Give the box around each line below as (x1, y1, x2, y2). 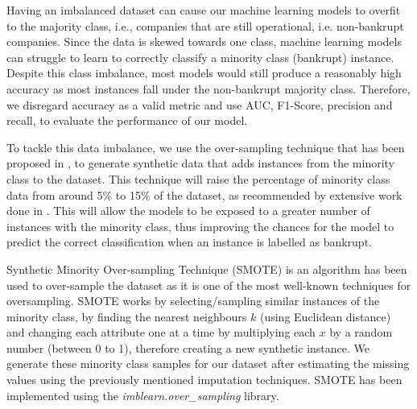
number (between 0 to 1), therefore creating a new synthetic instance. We (6, 339, 370, 356)
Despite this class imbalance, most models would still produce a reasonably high (6, 64, 402, 81)
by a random (329, 324, 393, 341)
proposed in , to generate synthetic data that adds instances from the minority (6, 155, 394, 171)
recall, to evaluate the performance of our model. (6, 112, 248, 129)
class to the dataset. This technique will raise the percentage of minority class (6, 170, 390, 187)
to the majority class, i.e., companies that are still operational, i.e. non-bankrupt (6, 17, 404, 34)
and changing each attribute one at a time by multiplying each (6, 324, 316, 341)
